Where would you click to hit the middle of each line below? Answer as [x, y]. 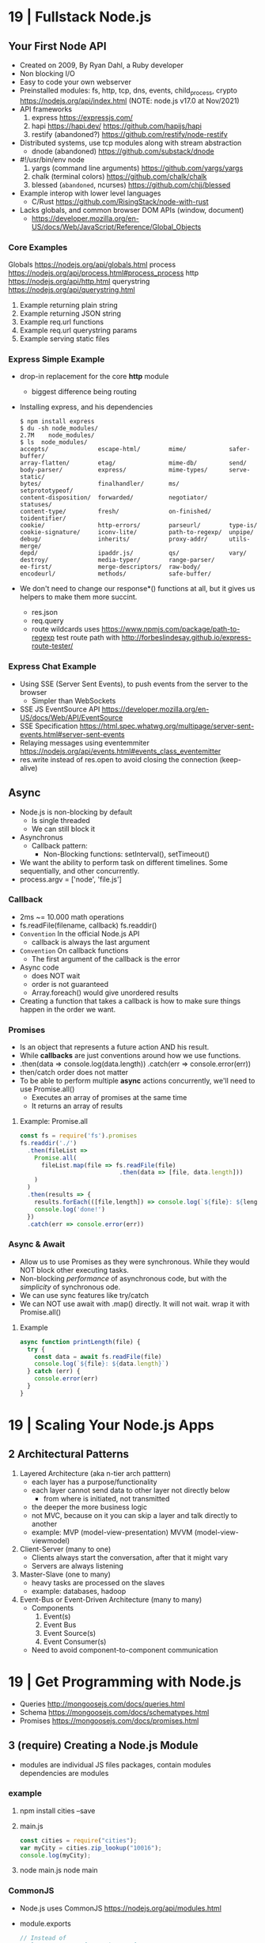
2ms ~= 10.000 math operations [72, 916]
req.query [47, 620]
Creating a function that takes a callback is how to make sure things [130, 1000]
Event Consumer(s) [75, 1641]
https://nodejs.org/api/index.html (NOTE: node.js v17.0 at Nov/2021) [129, 101]
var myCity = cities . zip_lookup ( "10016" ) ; [91, 1848]
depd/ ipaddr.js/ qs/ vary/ [133, 553]
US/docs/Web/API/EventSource [71, 717]
